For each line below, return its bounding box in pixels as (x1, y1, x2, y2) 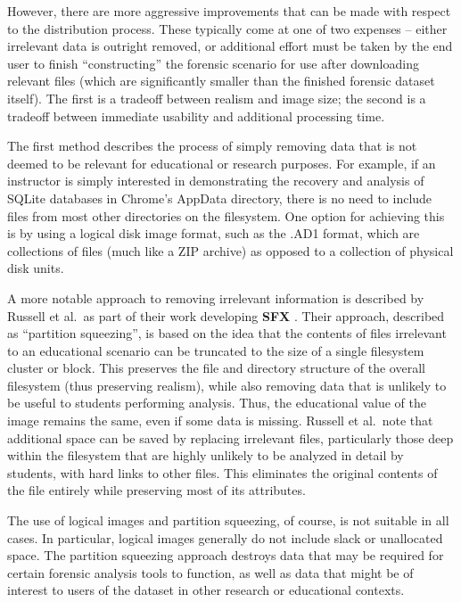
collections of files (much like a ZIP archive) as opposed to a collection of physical (7, 241, 454, 260)
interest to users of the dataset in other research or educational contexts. (7, 581, 405, 599)
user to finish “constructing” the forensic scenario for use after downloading (7, 54, 419, 72)
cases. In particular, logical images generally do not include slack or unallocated (7, 528, 443, 547)
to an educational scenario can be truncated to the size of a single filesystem (7, 341, 424, 359)
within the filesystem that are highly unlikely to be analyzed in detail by (7, 446, 404, 465)
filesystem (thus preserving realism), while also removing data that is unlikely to (7, 375, 447, 394)
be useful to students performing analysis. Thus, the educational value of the (7, 393, 426, 412)
